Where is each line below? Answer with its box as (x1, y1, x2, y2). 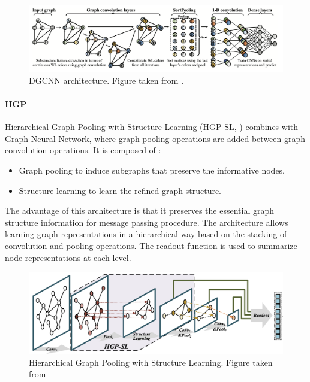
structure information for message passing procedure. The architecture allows (5, 216, 288, 228)
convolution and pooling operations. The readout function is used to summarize (5, 239, 297, 251)
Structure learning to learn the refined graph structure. (19, 184, 222, 196)
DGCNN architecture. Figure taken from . (29, 74, 184, 86)
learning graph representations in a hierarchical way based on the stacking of (5, 228, 287, 240)
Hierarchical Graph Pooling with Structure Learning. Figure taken (29, 356, 273, 368)
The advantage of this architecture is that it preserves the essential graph (5, 204, 275, 217)
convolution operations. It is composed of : (5, 144, 161, 156)
